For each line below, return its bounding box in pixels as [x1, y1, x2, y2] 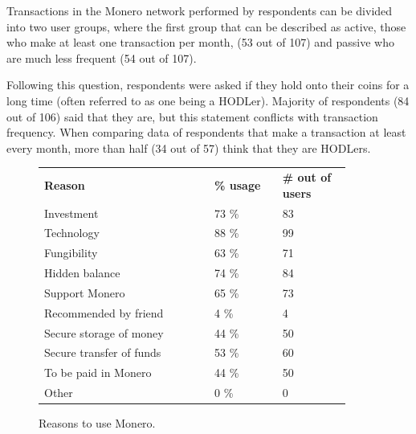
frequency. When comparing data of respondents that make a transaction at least [6, 124, 406, 141]
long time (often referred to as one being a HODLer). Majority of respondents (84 [6, 92, 410, 108]
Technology [44, 224, 100, 241]
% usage [214, 176, 261, 193]
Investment [44, 204, 99, 221]
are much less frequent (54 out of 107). [6, 49, 197, 66]
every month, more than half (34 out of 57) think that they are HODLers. [6, 139, 371, 156]
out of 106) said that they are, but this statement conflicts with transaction [6, 108, 378, 125]
